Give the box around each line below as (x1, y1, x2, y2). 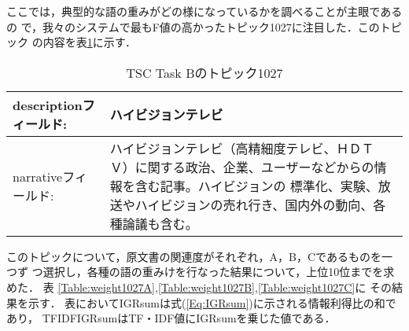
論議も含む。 (122, 214, 198, 233)
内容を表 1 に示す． (42, 34, 137, 50)
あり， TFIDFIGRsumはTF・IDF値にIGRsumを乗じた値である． (6, 310, 336, 326)
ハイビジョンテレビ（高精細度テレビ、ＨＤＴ (109, 138, 374, 157)
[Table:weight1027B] (157, 278, 256, 295)
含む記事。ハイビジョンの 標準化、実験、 (134, 176, 378, 195)
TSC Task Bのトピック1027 (126, 63, 283, 82)
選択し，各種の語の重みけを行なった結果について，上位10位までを (42, 263, 384, 280)
